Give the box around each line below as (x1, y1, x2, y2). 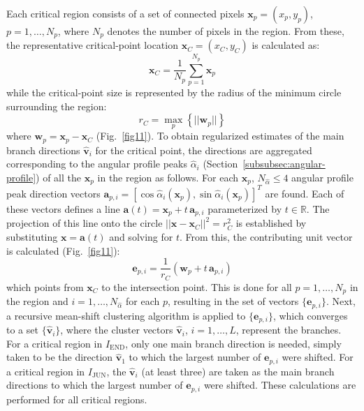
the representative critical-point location (6, 38, 178, 52)
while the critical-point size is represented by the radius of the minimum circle (6, 84, 342, 99)
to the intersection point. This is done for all (101, 279, 292, 294)
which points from (6, 279, 84, 294)
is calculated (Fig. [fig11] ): (6, 243, 120, 257)
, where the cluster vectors (60, 322, 173, 337)
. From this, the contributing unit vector (180, 230, 353, 244)
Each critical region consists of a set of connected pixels (6, 6, 245, 20)
